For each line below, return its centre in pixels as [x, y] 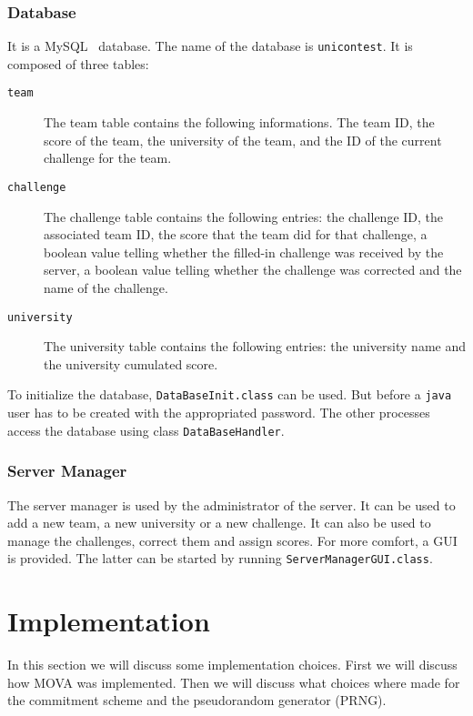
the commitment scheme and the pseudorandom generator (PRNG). [197, 700]
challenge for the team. [108, 158]
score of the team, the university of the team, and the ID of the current [243, 140]
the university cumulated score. [131, 363]
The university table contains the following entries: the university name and [255, 346]
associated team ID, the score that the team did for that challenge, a [236, 234]
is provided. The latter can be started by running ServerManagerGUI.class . [220, 558]
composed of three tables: [78, 63]
